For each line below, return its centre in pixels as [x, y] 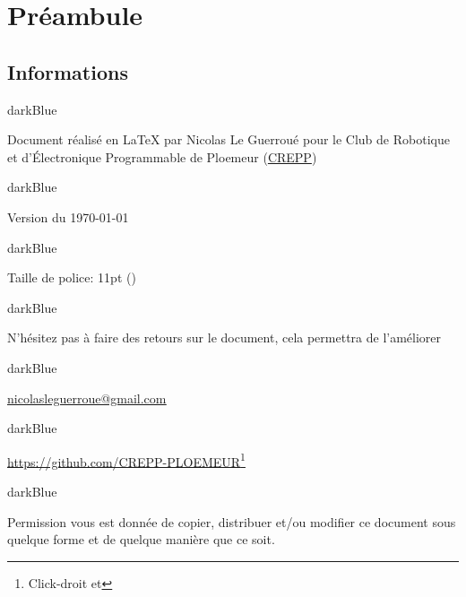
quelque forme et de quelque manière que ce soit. [141, 539]
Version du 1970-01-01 [68, 216]
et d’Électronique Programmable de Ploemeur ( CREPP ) [162, 156]
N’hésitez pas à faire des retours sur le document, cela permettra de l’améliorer [224, 337]
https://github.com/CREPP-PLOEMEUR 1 [126, 460]
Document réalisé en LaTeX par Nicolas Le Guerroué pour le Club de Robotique [229, 139]
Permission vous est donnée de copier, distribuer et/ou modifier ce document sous [232, 521]
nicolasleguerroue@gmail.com [87, 398]
